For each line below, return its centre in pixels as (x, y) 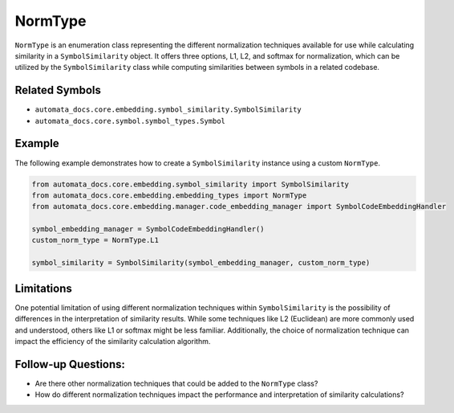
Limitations (43, 288)
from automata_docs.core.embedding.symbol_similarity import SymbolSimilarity (190, 184)
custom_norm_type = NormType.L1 (95, 240)
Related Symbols (58, 90)
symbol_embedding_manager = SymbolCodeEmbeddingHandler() (148, 229)
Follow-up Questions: (70, 364)
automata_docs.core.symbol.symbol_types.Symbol (130, 121)
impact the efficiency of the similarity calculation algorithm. (113, 341)
